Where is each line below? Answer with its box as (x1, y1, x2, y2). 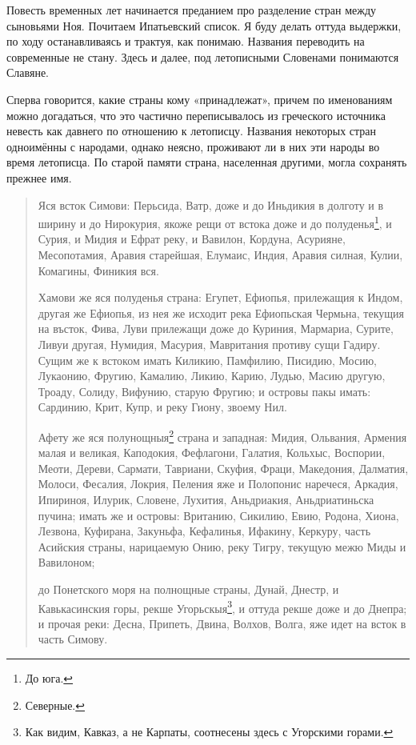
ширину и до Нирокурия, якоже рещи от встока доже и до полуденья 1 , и (38, 213, 392, 231)
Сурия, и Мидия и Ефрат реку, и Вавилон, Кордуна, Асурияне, (38, 230, 346, 247)
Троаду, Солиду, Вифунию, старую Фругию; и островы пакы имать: (38, 383, 371, 399)
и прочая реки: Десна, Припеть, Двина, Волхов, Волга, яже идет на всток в (38, 615, 406, 631)
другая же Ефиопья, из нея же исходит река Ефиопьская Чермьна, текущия (38, 304, 405, 321)
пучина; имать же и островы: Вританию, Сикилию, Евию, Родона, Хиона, (38, 507, 399, 523)
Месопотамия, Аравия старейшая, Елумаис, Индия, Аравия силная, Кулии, (38, 246, 403, 262)
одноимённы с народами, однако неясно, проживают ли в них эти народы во (6, 138, 380, 154)
